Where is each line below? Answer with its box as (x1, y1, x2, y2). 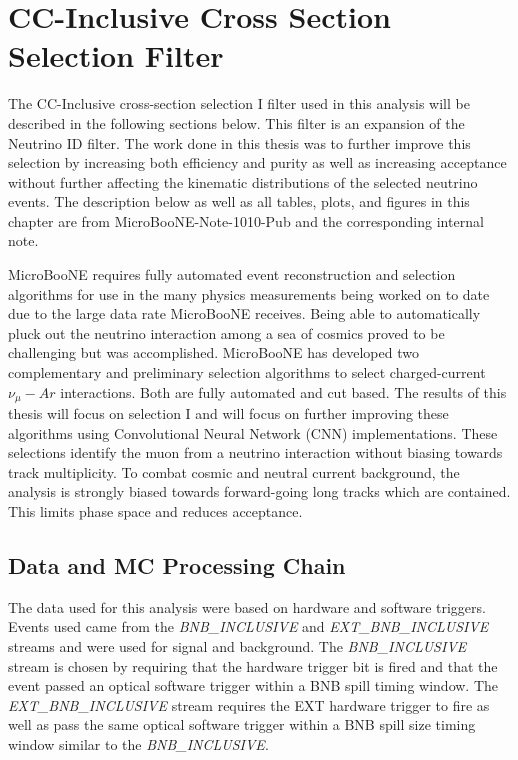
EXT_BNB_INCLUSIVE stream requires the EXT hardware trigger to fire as (8, 694, 490, 715)
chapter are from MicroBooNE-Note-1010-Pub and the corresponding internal (8, 210, 484, 231)
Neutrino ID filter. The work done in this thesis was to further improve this (8, 132, 471, 153)
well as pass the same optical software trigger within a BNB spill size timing (8, 714, 476, 735)
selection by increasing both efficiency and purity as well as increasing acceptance (8, 152, 507, 173)
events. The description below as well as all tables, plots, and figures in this (8, 191, 470, 212)
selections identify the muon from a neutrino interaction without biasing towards (8, 442, 503, 463)
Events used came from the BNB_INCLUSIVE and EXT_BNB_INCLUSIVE (8, 616, 489, 637)
